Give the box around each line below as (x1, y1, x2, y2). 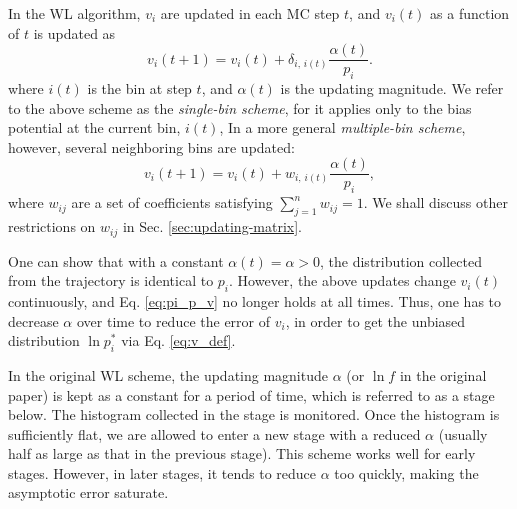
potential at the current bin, (8, 117, 181, 138)
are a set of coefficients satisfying (71, 192, 273, 213)
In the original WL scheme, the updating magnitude (8, 364, 328, 385)
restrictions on (8, 216, 96, 237)
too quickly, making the (334, 462, 479, 483)
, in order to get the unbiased (285, 310, 466, 331)
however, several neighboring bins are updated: (8, 136, 295, 157)
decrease (8, 310, 59, 331)
